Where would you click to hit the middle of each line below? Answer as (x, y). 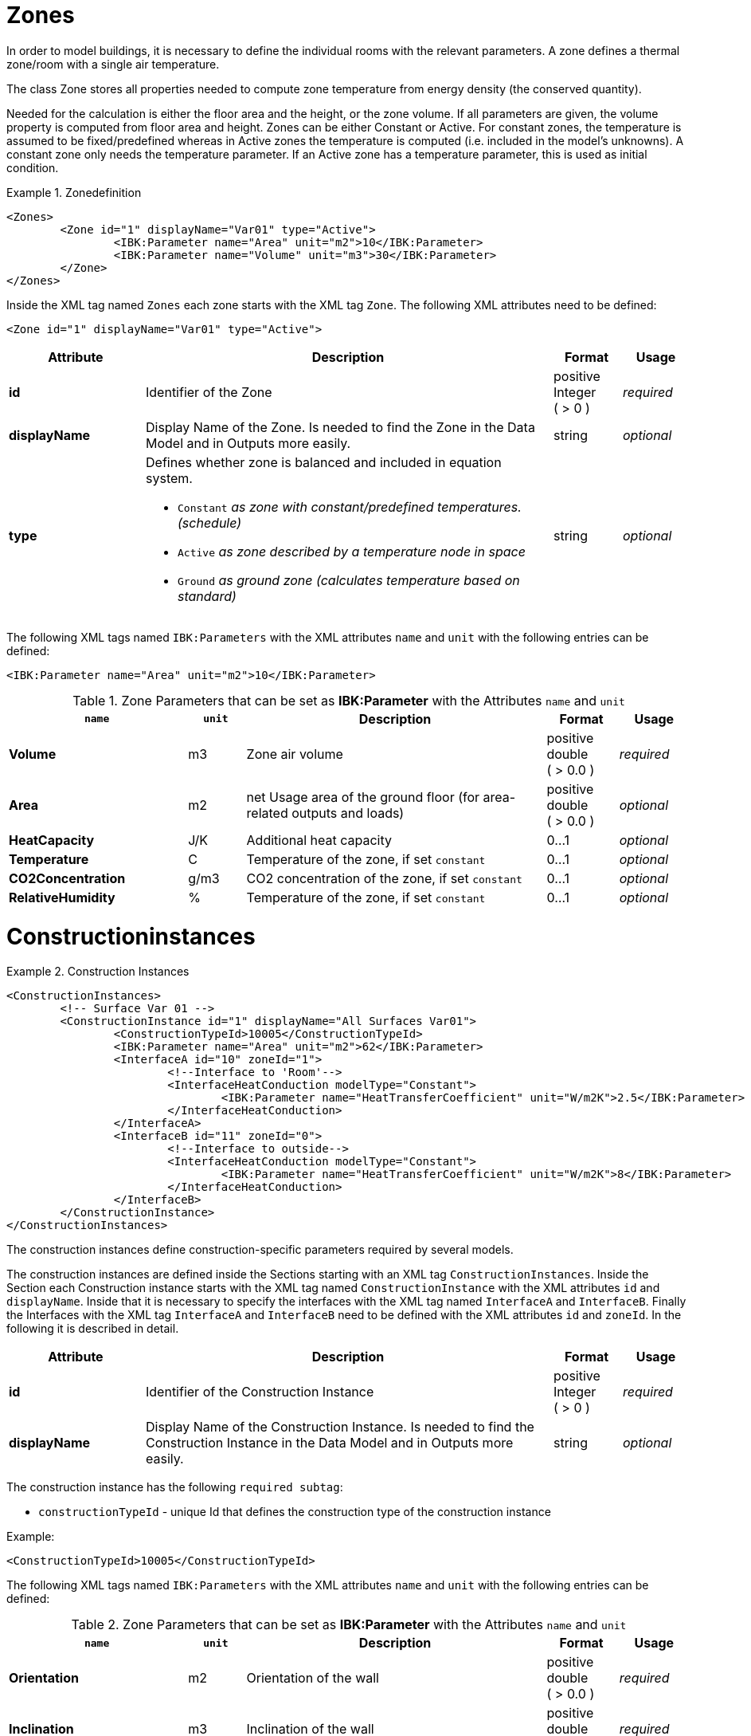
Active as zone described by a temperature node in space (352, 551)
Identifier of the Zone (209, 392)
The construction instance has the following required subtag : (175, 1487)
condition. (33, 167)
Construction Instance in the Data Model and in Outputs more (330, 1443)
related (267, 813)
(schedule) (210, 522)
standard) (207, 596)
